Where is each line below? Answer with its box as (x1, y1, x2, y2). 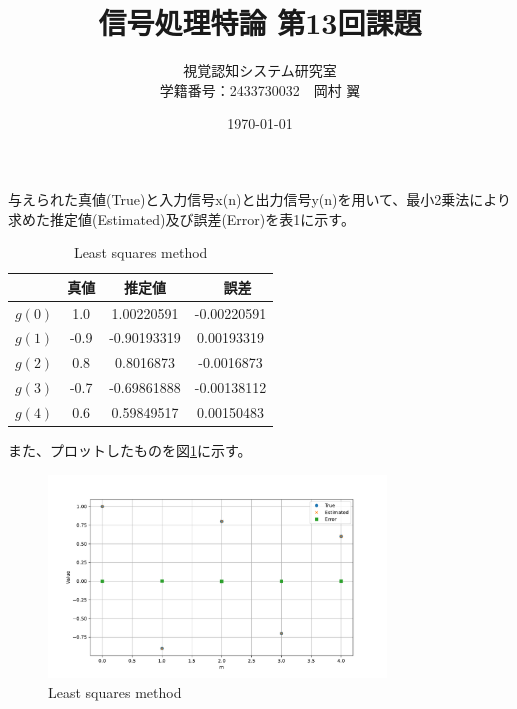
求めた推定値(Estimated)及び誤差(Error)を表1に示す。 (8, 208, 355, 229)
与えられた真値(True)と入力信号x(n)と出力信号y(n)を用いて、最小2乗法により (8, 188, 512, 209)
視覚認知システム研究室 (183, 60, 337, 81)
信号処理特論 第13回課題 (98, 2, 422, 43)
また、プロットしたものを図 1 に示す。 (8, 440, 252, 460)
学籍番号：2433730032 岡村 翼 (159, 79, 361, 100)
